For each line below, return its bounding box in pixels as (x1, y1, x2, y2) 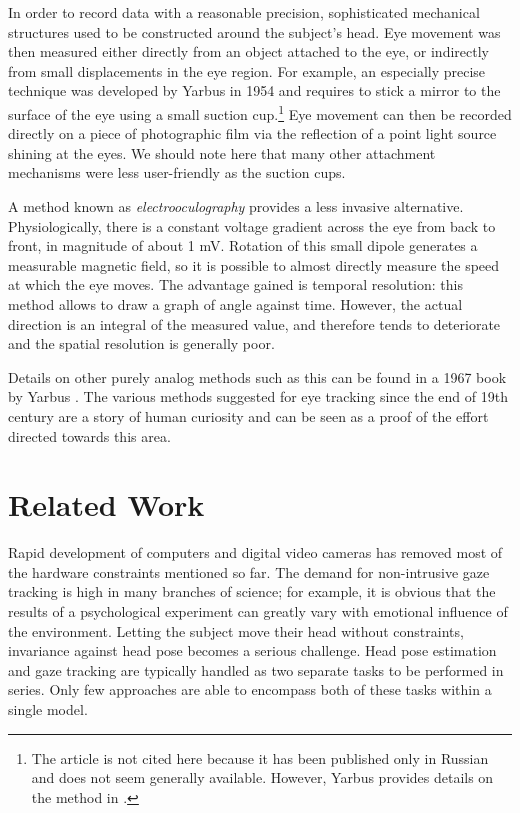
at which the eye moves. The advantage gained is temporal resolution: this (8, 274, 463, 295)
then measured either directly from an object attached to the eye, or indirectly (8, 41, 489, 62)
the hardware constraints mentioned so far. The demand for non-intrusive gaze (8, 561, 490, 582)
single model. (8, 699, 88, 719)
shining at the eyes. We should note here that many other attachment (8, 142, 436, 163)
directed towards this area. (8, 425, 171, 446)
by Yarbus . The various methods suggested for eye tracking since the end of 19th (8, 386, 508, 407)
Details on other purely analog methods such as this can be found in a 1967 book (8, 366, 507, 387)
